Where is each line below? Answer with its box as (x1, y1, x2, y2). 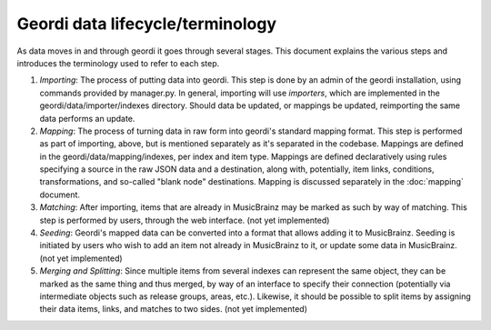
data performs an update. (39, 113, 135, 124)
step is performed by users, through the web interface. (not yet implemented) (39, 215, 330, 225)
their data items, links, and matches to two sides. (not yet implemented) (39, 304, 308, 315)
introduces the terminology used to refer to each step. (16, 57, 220, 68)
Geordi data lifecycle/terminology (16, 14, 277, 34)
